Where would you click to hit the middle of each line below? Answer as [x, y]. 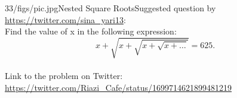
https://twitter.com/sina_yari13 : [65, 19]
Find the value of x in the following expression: [91, 31]
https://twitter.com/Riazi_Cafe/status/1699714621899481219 [119, 87]
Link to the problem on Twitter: [64, 75]
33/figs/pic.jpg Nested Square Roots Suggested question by [110, 8]
